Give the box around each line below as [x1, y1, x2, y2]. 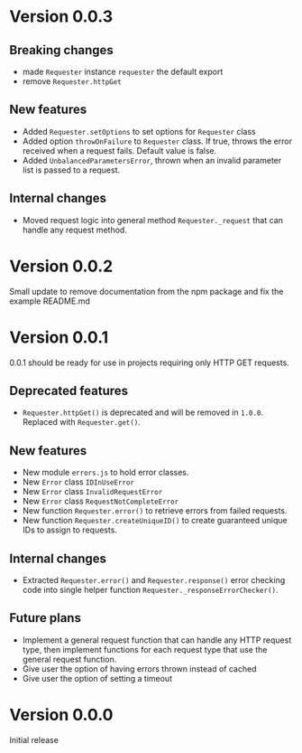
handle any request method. [22, 224, 128, 235]
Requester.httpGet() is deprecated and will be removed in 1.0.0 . [22, 407, 264, 418]
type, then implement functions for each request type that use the [22, 644, 268, 654]
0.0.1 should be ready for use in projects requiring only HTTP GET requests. [9, 357, 290, 368]
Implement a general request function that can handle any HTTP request [22, 635, 292, 645]
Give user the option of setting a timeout [22, 673, 173, 683]
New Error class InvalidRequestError [22, 486, 163, 497]
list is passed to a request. [22, 165, 121, 175]
